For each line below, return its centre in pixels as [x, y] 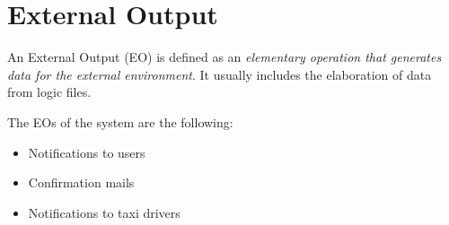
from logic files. [49, 92]
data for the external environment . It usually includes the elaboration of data [220, 74]
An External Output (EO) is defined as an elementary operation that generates [224, 57]
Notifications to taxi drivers [104, 212]
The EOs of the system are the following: [120, 121]
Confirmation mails [81, 182]
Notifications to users [87, 152]
